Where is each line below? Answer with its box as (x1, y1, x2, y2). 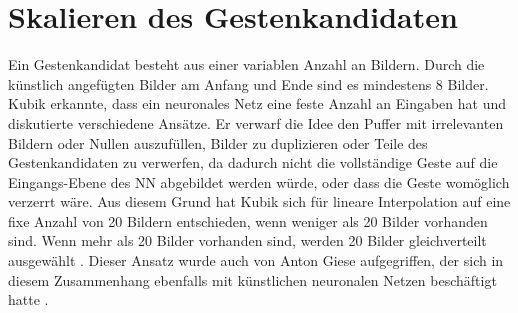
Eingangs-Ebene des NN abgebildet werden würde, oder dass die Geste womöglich (8, 171, 510, 192)
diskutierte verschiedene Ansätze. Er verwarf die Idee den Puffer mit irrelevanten (8, 112, 504, 133)
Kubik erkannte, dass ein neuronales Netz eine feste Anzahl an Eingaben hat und (8, 93, 506, 114)
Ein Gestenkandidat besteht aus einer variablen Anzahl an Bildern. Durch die (8, 54, 485, 75)
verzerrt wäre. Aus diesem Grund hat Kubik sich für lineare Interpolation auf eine (8, 191, 511, 212)
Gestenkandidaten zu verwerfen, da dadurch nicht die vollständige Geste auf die (8, 152, 498, 173)
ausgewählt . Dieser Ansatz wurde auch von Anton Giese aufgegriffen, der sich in (8, 250, 504, 271)
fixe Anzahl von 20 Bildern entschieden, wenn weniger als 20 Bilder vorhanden (8, 210, 488, 231)
